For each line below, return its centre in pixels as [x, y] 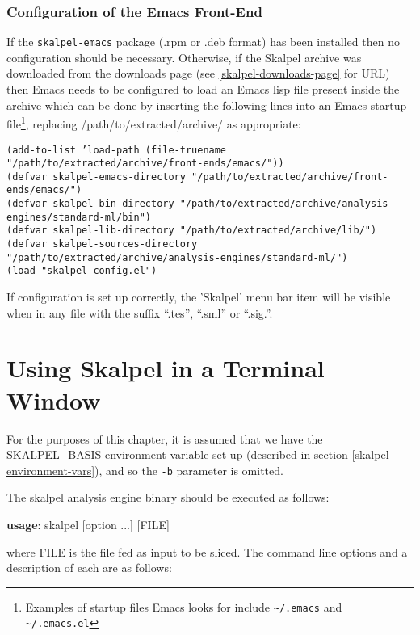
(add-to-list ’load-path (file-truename [117, 150]
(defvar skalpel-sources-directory [102, 244]
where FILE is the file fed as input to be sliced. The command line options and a [207, 551]
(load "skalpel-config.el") [82, 271]
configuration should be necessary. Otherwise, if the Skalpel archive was [184, 57]
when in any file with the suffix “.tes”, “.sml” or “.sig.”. [140, 312]
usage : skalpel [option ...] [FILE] [88, 524]
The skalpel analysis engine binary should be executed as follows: [168, 497]
